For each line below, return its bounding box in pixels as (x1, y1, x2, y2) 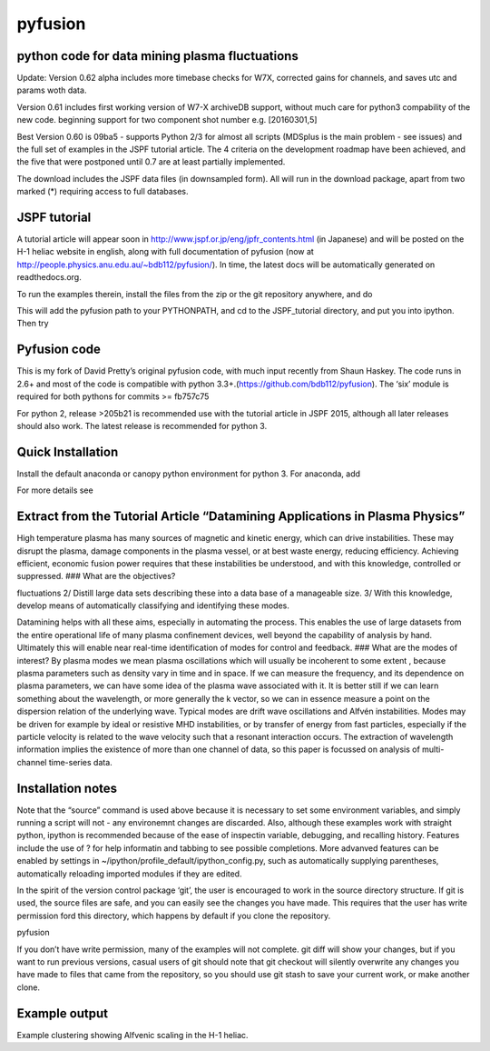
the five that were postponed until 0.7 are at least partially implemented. (16, 156, 286, 167)
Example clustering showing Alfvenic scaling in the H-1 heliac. (16, 1029, 249, 1040)
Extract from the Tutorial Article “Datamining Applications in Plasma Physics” (16, 509, 465, 525)
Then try (16, 318, 49, 329)
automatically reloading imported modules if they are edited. (16, 868, 242, 879)
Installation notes (16, 780, 118, 796)
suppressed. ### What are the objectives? (16, 571, 176, 582)
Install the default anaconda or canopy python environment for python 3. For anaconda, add (16, 468, 361, 479)
